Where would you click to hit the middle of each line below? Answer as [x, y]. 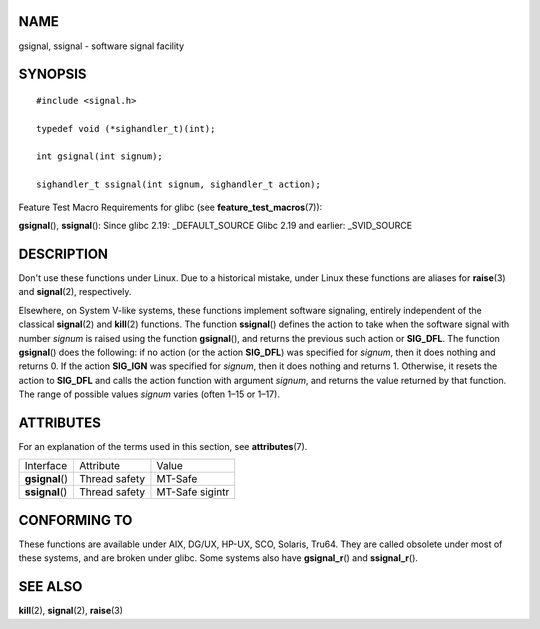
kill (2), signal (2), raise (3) [71, 611]
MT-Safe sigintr [193, 492]
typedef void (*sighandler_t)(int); [126, 128]
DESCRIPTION [63, 253]
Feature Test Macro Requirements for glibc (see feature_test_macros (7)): [170, 207]
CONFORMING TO [75, 520]
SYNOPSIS [52, 74]
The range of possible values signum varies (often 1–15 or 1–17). [149, 394]
